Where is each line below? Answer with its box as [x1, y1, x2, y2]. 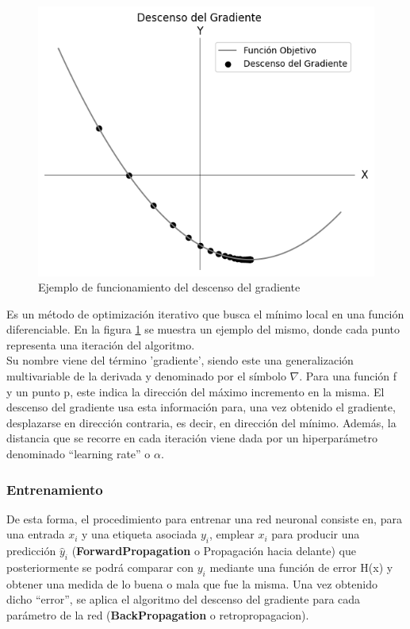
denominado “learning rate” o [6, 446, 151, 462]
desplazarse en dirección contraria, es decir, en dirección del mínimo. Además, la [6, 414, 397, 430]
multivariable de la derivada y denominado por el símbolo [6, 368, 286, 384]
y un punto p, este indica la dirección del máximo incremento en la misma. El [6, 383, 385, 399]
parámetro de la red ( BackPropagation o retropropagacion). [6, 607, 309, 623]
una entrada [6, 526, 65, 542]
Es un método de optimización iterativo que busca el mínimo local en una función [6, 305, 404, 322]
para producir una [271, 526, 360, 542]
